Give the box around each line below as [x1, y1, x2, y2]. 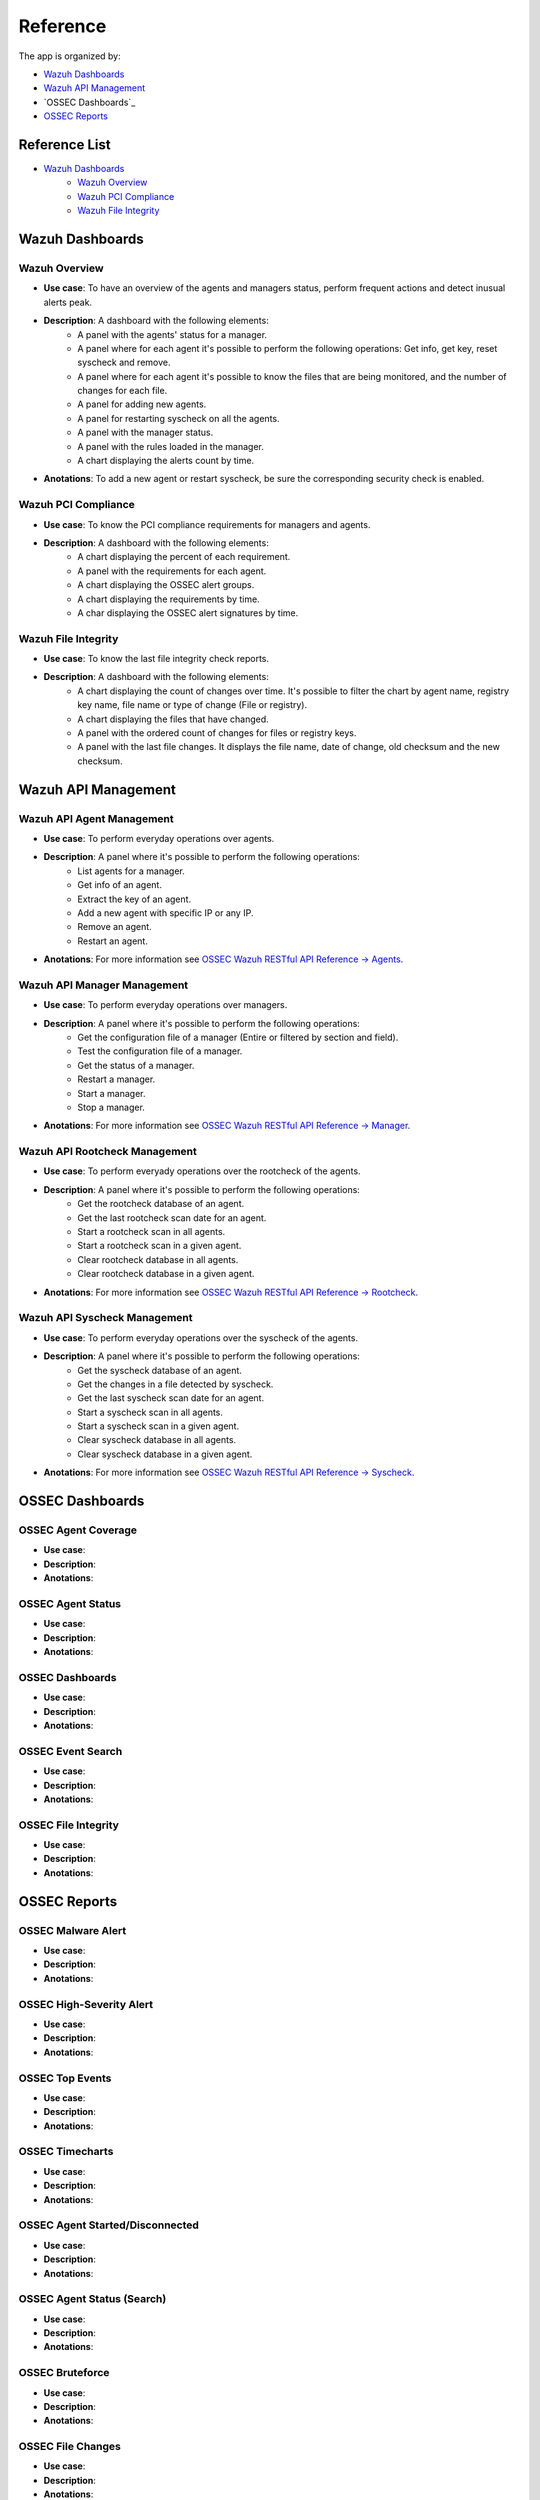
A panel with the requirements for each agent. [77, 565, 267, 577]
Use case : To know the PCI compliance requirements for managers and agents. [43, 518, 371, 530]
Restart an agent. [77, 935, 149, 947]
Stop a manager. [77, 1101, 145, 1113]
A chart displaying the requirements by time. [77, 593, 260, 605]
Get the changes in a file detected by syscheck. [77, 1378, 274, 1390]
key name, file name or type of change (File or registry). [77, 699, 308, 711]
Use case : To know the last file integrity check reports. [43, 653, 270, 665]
